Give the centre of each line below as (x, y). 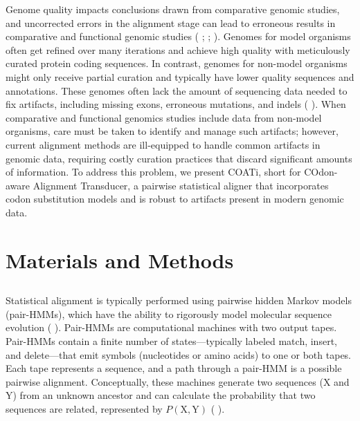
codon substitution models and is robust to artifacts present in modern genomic (175, 199)
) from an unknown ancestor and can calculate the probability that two (164, 395)
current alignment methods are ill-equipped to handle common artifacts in (163, 144)
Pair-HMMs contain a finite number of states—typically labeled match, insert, (171, 341)
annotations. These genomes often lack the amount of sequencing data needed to (177, 90)
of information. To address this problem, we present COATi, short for (153, 172)
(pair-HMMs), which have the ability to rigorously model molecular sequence (169, 314)
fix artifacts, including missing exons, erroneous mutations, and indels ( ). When (176, 104)
